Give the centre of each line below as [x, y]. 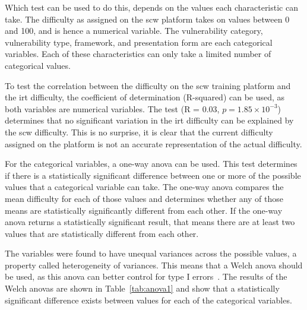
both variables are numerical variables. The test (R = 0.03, [112, 108]
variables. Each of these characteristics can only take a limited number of [138, 54]
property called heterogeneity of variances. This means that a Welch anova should [154, 265]
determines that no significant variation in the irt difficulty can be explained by [149, 120]
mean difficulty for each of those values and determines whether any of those [144, 198]
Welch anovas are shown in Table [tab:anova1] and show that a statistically [142, 288]
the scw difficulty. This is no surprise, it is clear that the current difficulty [139, 132]
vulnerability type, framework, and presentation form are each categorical [139, 42]
